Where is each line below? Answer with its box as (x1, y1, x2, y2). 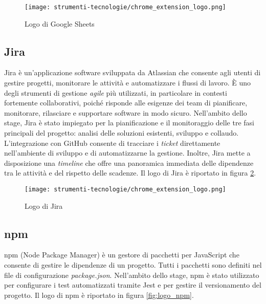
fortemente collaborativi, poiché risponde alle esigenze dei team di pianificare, (4, 97, 248, 108)
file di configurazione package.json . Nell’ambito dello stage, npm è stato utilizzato (4, 269, 259, 280)
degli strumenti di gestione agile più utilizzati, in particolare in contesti (4, 87, 227, 98)
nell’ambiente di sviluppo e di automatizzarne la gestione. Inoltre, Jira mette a (4, 147, 251, 158)
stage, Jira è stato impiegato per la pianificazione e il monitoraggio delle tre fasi (4, 117, 255, 128)
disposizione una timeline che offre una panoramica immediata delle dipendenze (4, 157, 254, 168)
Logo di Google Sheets (25, 18, 95, 29)
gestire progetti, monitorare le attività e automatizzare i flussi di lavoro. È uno (4, 77, 251, 88)
